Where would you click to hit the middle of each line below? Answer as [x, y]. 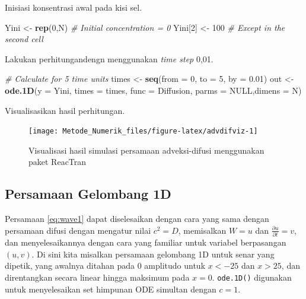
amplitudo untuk [175, 265]
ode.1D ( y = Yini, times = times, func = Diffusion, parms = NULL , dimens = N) [153, 90]
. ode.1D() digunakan [252, 277]
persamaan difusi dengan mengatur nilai [78, 230]
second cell [24, 39]
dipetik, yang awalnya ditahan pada [70, 265]
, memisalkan [202, 230]
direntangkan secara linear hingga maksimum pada [97, 277]
